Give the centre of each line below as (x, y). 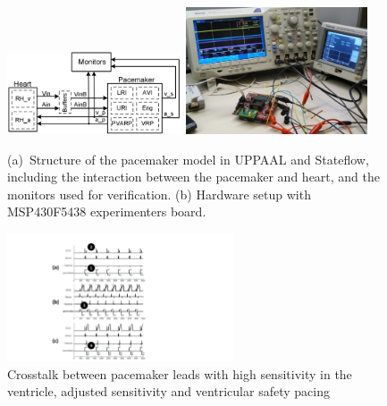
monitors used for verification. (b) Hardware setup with (159, 194)
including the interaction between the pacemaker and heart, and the (194, 177)
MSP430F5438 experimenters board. (107, 211)
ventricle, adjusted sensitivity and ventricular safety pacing (168, 391)
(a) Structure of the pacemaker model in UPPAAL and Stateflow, (188, 159)
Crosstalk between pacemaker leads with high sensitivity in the (180, 373)
